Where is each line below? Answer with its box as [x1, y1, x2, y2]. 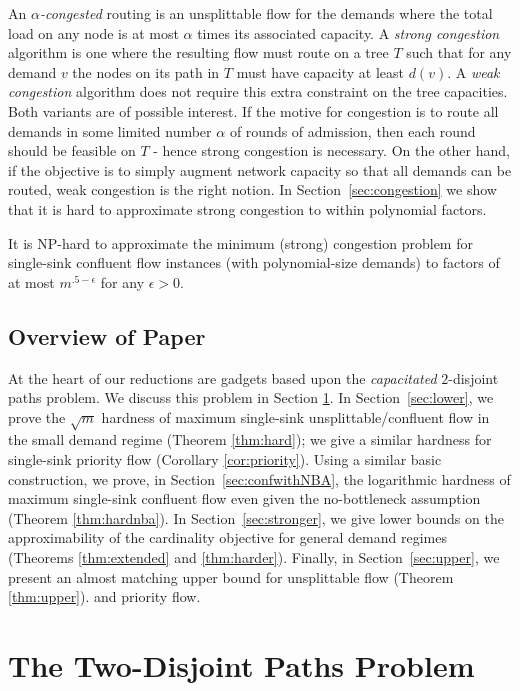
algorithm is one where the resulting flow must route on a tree [8, 42, 389, 63]
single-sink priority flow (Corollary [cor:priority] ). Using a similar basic [8, 449, 442, 470]
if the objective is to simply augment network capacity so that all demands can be [8, 159, 512, 180]
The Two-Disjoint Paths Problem [8, 645, 475, 685]
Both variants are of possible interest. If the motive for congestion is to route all [8, 100, 499, 121]
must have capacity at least [236, 61, 405, 82]
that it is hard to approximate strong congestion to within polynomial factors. [8, 198, 487, 219]
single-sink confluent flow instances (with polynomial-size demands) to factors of [8, 252, 500, 273]
